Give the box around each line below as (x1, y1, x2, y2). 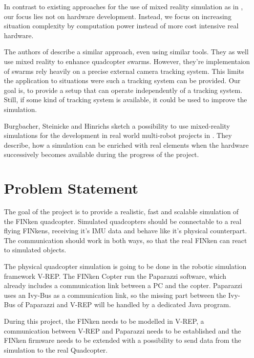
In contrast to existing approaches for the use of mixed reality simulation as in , (4, 1, 243, 11)
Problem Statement (4, 178, 138, 198)
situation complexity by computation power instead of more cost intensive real (4, 21, 239, 31)
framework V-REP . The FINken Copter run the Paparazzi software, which (4, 270, 227, 281)
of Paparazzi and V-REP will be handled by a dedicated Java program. (17, 299, 231, 310)
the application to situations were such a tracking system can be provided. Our (4, 75, 241, 86)
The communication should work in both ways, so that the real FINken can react (4, 235, 247, 245)
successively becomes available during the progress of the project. (4, 149, 199, 159)
